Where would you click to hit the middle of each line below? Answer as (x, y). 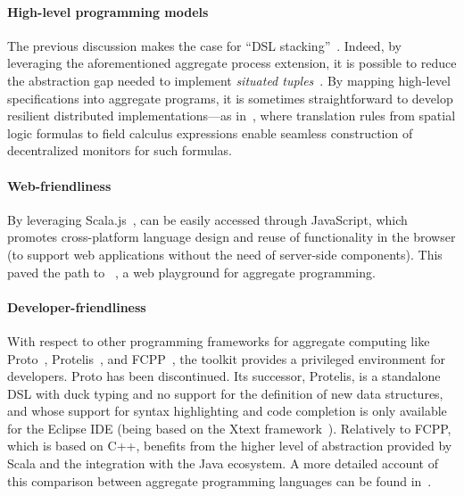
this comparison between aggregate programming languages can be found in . (220, 480)
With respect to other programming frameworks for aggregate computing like (219, 340)
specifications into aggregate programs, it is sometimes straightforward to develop (230, 98)
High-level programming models (108, 11)
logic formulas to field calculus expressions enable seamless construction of (210, 132)
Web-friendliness (59, 185)
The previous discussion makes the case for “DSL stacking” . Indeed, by (204, 45)
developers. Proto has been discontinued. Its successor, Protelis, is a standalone (224, 376)
